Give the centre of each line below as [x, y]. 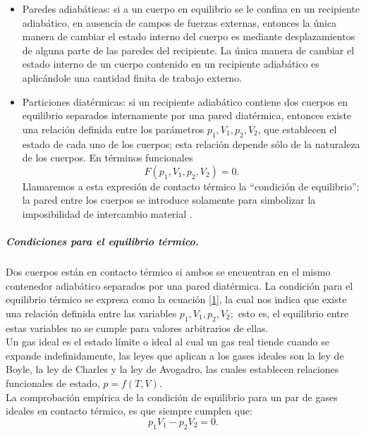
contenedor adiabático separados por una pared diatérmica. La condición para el [179, 285]
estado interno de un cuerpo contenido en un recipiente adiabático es [171, 64]
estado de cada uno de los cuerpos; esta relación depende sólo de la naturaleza [191, 143]
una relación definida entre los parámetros [113, 129]
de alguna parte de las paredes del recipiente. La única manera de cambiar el [188, 50]
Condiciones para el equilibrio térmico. [102, 241]
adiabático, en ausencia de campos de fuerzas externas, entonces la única [179, 22]
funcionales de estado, [53, 383]
